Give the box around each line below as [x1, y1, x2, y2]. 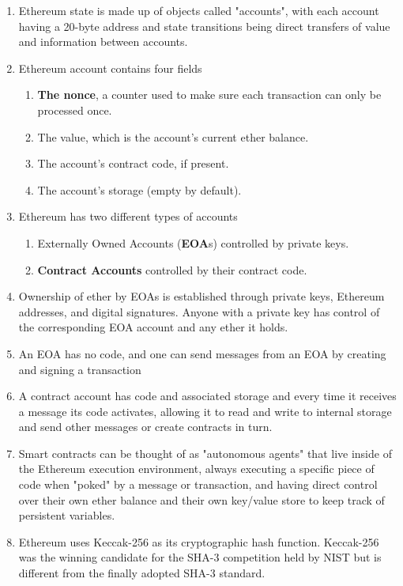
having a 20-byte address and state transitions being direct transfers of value [18, 17, 390, 34]
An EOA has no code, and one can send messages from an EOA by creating [18, 345, 386, 361]
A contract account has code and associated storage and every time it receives [18, 388, 397, 404]
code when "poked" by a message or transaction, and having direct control [18, 476, 378, 493]
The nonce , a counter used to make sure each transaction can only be [37, 86, 382, 103]
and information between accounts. [18, 33, 188, 50]
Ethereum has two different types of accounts [18, 208, 238, 225]
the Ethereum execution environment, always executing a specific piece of [18, 460, 375, 477]
